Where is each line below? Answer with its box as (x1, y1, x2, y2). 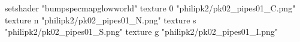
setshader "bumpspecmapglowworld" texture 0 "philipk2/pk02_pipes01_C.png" (5, 2, 296, 14)
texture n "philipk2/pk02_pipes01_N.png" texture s (5, 13, 196, 26)
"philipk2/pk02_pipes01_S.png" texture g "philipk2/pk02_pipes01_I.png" (5, 25, 278, 38)
